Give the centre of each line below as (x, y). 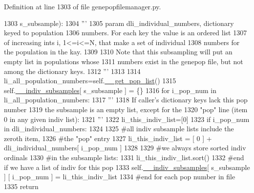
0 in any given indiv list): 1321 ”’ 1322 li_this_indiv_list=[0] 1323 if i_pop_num (127, 119)
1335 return (21, 186)
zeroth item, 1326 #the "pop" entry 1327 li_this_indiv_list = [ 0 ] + (108, 138)
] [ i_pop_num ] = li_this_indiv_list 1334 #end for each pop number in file (120, 177)
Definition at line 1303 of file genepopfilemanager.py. (83, 6)
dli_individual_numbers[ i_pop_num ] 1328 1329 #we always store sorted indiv (125, 148)
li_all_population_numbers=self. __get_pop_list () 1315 (90, 81)
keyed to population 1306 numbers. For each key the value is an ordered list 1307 (126, 33)
